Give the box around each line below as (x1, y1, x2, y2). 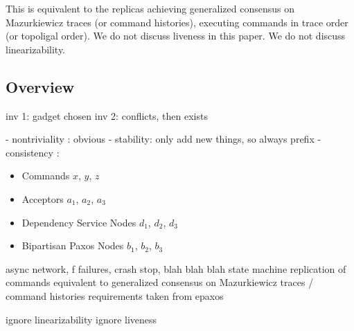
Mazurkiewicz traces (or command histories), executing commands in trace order (6, 15, 348, 29)
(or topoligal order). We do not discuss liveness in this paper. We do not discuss (6, 28, 346, 43)
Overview (6, 75, 75, 97)
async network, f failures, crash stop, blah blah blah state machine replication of (6, 261, 346, 276)
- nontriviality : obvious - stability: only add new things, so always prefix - (6, 132, 321, 146)
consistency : (6, 145, 60, 159)
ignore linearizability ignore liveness (6, 312, 157, 326)
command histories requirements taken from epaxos (6, 288, 224, 303)
